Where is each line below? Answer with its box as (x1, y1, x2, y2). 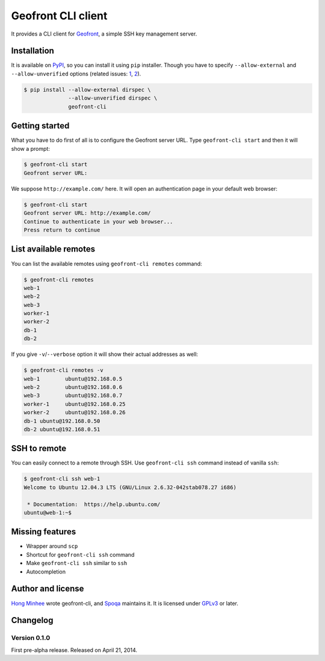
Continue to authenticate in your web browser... (23, 218, 173, 225)
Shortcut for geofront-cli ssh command (26, 551, 135, 558)
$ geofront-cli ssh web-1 (23, 475, 101, 482)
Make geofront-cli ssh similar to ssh (26, 560, 128, 567)
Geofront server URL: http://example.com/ (23, 210, 151, 217)
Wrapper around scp (26, 543, 78, 550)
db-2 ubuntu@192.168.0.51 (23, 426, 101, 432)
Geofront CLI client (11, 9, 108, 22)
